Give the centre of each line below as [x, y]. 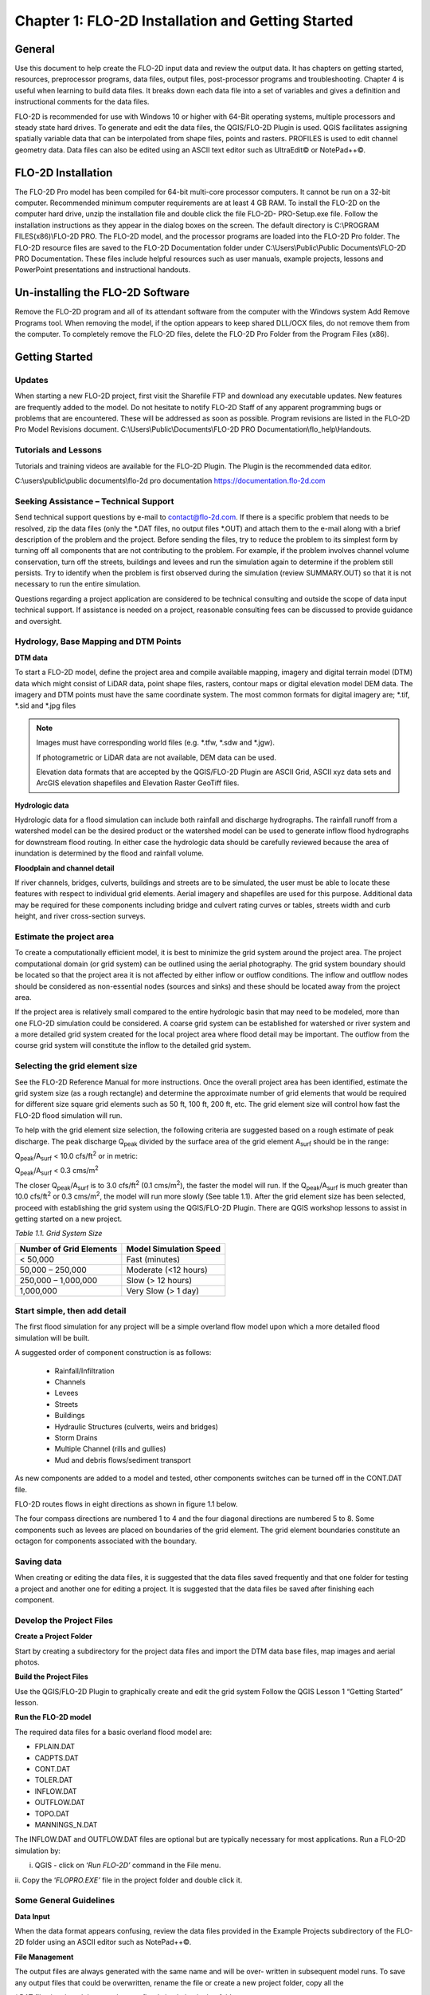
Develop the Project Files [64, 1620]
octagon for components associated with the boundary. [106, 1541]
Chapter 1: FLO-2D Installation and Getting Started [184, 21]
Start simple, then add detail [70, 1311]
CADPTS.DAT [57, 1758]
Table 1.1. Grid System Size [59, 1234]
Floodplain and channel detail [64, 868]
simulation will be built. [52, 1337]
